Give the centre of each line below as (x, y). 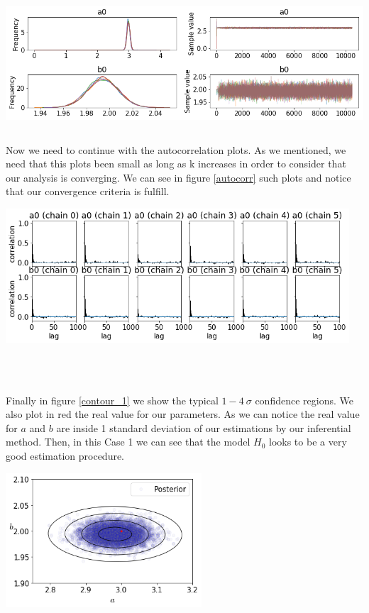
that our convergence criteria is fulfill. (88, 191)
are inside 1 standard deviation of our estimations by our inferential (204, 427)
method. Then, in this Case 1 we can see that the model (128, 442)
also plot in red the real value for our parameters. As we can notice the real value (183, 414)
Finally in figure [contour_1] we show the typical (112, 400)
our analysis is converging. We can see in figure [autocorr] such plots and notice (178, 177)
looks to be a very (308, 442)
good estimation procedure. (65, 456)
